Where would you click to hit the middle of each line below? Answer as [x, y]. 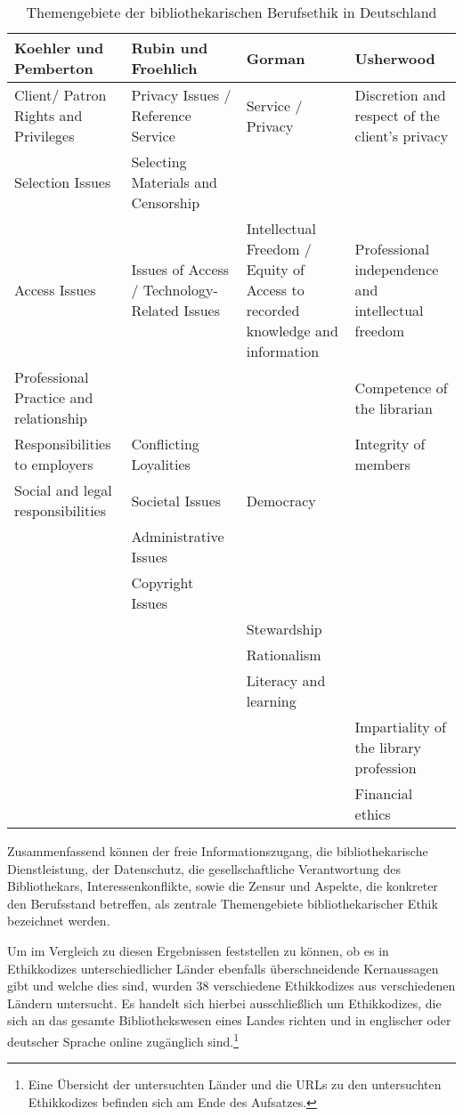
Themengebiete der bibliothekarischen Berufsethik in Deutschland [231, 12]
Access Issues [55, 290]
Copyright [162, 582]
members [382, 464]
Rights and [49, 115]
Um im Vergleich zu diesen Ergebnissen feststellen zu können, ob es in [198, 950]
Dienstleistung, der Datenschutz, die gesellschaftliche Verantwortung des [204, 868]
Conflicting [165, 444]
